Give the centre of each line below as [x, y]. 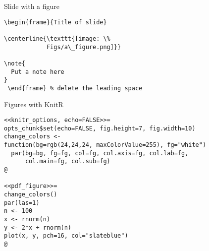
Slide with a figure [32, 6]
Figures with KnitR [34, 104]
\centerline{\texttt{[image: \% [57, 38]
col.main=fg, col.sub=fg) [68, 161]
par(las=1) [22, 203]
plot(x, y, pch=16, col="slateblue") [66, 236]
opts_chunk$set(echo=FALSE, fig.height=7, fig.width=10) [100, 128]
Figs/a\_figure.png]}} [84, 47]
